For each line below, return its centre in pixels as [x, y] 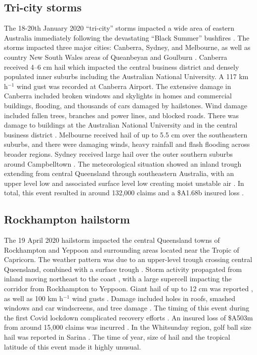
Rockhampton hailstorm [67, 219]
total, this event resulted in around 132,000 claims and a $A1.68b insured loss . [124, 193]
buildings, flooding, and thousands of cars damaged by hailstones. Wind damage [126, 105]
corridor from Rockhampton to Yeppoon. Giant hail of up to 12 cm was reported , [128, 288]
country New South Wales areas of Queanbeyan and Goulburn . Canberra [116, 57]
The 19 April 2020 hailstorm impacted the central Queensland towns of [112, 240]
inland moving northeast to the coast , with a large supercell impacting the [118, 279]
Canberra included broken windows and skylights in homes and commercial [118, 96]
